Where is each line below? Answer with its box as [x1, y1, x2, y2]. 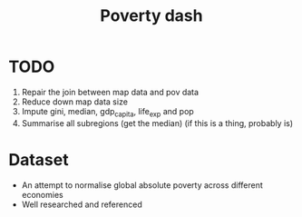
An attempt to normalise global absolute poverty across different [21, 179, 264, 191]
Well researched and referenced [21, 199, 142, 210]
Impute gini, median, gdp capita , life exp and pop [21, 105, 194, 119]
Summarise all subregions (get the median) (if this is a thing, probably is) [21, 117, 294, 128]
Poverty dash [100, 5, 203, 26]
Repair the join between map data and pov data [21, 86, 200, 97]
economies [21, 189, 64, 200]
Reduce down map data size [21, 96, 129, 107]
